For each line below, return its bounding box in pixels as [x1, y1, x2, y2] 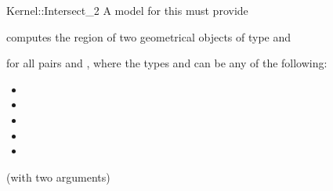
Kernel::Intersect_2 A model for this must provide [6, 2, 248, 18]
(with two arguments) [6, 168, 110, 185]
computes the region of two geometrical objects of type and [6, 28, 291, 45]
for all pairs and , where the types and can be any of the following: [6, 55, 328, 71]
